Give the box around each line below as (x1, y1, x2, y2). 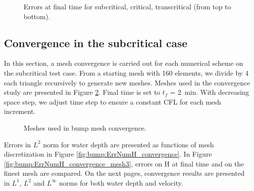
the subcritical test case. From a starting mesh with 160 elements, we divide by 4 (4, 67, 249, 78)
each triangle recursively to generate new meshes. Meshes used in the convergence (4, 77, 250, 87)
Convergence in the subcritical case (4, 35, 188, 50)
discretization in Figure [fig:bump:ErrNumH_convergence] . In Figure (4, 149, 212, 159)
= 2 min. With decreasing (170, 87, 250, 97)
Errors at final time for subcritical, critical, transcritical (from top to (24, 1, 231, 11)
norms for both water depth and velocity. (59, 177, 183, 188)
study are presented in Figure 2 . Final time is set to (4, 87, 160, 97)
